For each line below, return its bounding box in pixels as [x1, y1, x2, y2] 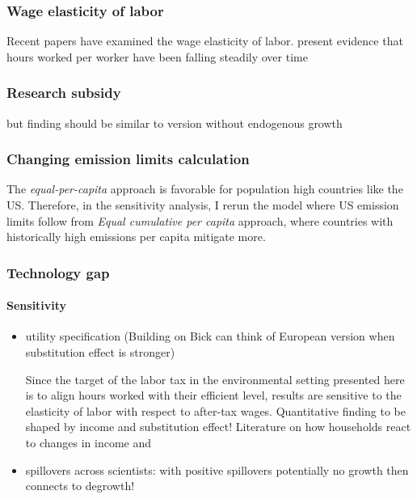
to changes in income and [25, 434, 152, 451]
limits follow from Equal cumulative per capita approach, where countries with [6, 212, 394, 229]
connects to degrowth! [25, 477, 135, 494]
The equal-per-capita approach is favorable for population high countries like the [6, 180, 403, 197]
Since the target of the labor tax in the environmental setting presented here [25, 370, 405, 387]
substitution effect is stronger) [25, 344, 175, 361]
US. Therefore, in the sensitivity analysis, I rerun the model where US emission [6, 197, 399, 214]
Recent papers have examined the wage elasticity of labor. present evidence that [6, 32, 403, 49]
